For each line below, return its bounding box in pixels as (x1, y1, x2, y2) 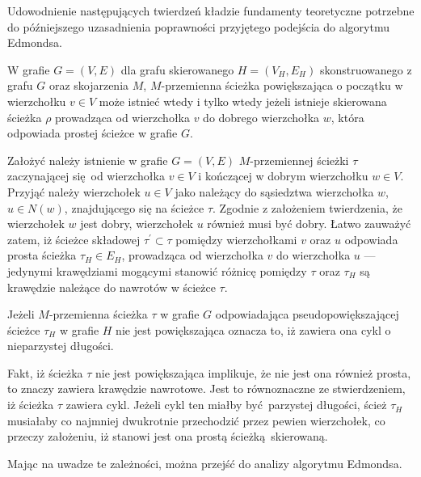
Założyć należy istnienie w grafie (7, 151, 168, 168)
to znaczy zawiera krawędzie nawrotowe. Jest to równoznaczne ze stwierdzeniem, (7, 380, 406, 397)
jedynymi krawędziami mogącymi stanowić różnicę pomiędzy (7, 262, 307, 279)
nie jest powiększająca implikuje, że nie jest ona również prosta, (95, 364, 411, 381)
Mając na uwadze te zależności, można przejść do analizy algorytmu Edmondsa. (7, 454, 402, 471)
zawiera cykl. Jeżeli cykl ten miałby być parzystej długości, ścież (65, 396, 387, 413)
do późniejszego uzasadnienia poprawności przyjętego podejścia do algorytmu (7, 18, 389, 35)
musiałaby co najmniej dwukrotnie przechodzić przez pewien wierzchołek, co (7, 412, 385, 428)
